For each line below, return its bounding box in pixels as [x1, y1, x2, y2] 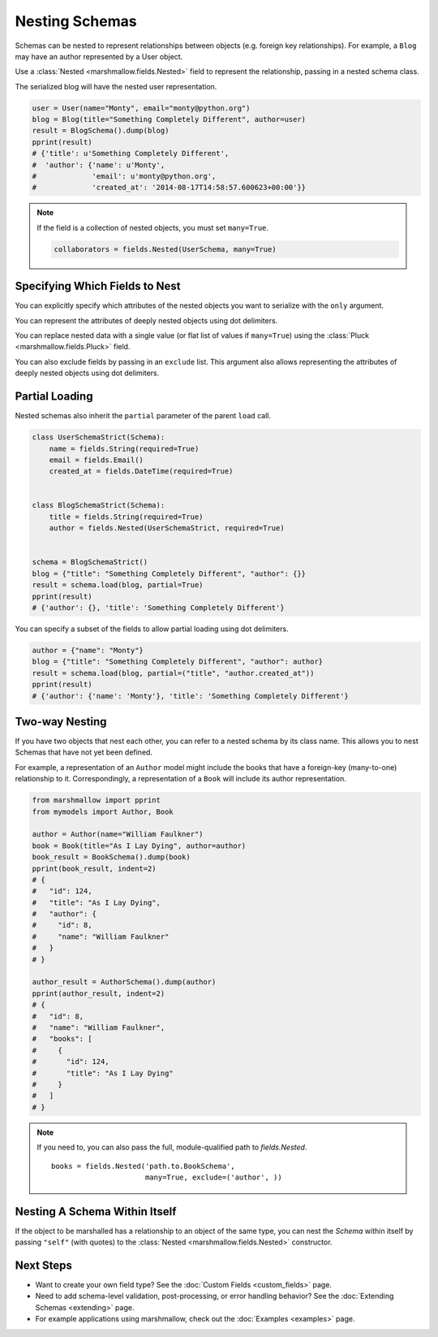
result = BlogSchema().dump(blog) [32, 126, 170, 136]
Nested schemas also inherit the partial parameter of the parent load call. [15, 411, 272, 421]
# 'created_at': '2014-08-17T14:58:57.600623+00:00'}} [32, 183, 307, 193]
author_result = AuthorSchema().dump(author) [32, 977, 217, 987]
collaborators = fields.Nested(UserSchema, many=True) [54, 244, 277, 253]
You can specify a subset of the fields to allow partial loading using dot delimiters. [15, 624, 289, 634]
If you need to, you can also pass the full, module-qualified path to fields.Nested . [36, 1142, 307, 1153]
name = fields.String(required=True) [49, 444, 200, 453]
